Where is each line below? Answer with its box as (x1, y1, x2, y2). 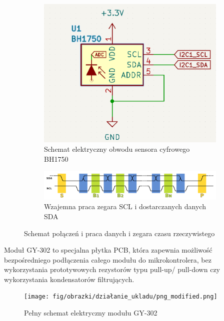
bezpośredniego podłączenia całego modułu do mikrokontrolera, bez (4, 254, 211, 265)
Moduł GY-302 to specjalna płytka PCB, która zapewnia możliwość (4, 245, 212, 255)
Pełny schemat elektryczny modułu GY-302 (24, 308, 157, 318)
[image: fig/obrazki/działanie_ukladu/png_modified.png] (24, 293, 217, 301)
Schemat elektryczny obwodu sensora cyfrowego (44, 144, 190, 154)
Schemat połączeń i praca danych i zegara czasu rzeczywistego (24, 228, 215, 238)
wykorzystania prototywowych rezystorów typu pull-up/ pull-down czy (4, 264, 220, 275)
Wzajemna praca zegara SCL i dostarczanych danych (44, 201, 206, 212)
